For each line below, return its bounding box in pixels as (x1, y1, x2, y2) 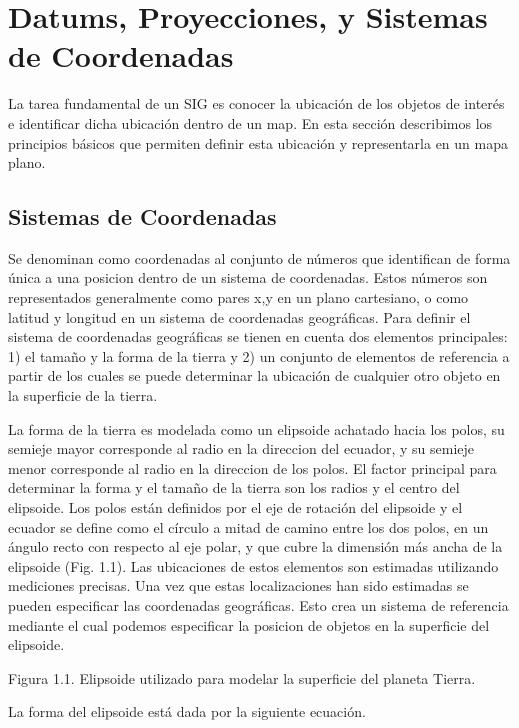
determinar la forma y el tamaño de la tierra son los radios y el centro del (8, 477, 460, 498)
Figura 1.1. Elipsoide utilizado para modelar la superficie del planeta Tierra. (8, 667, 476, 688)
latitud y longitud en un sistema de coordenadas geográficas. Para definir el (8, 306, 471, 327)
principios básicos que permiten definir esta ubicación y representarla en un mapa (8, 132, 508, 153)
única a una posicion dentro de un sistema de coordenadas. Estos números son (8, 267, 488, 288)
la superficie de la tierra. (8, 385, 158, 406)
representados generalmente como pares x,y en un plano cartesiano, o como (8, 287, 469, 308)
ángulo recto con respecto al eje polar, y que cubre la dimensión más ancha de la (8, 536, 503, 557)
